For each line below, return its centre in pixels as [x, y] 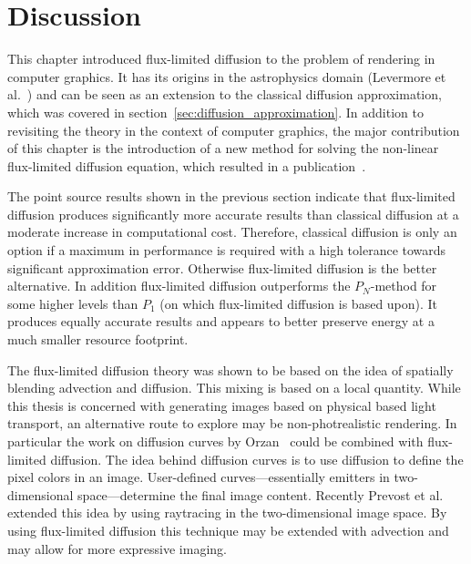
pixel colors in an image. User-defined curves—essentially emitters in [199, 477]
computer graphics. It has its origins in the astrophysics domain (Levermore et [227, 76]
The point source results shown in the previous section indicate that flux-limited [231, 196]
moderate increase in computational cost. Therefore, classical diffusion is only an [232, 232]
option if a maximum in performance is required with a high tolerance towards [227, 250]
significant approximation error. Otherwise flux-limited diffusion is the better [222, 267]
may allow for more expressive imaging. [117, 548]
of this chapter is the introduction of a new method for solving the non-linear [223, 148]
